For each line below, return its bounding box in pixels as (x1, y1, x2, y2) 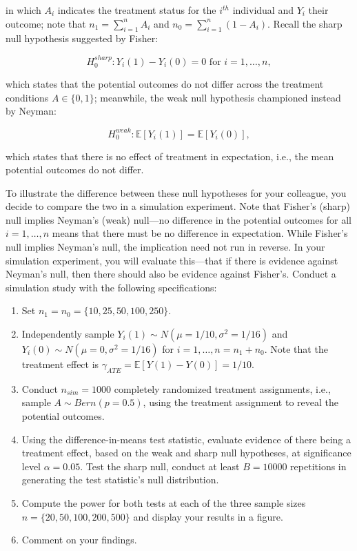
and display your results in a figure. (133, 509, 283, 523)
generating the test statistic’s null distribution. (21, 472, 219, 487)
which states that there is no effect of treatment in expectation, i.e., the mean (6, 148, 334, 163)
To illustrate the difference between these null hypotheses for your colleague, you (6, 185, 347, 200)
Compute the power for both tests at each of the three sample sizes (21, 495, 306, 510)
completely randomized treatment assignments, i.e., (114, 381, 331, 396)
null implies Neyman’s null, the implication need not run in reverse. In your (6, 240, 325, 254)
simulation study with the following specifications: (6, 280, 217, 294)
